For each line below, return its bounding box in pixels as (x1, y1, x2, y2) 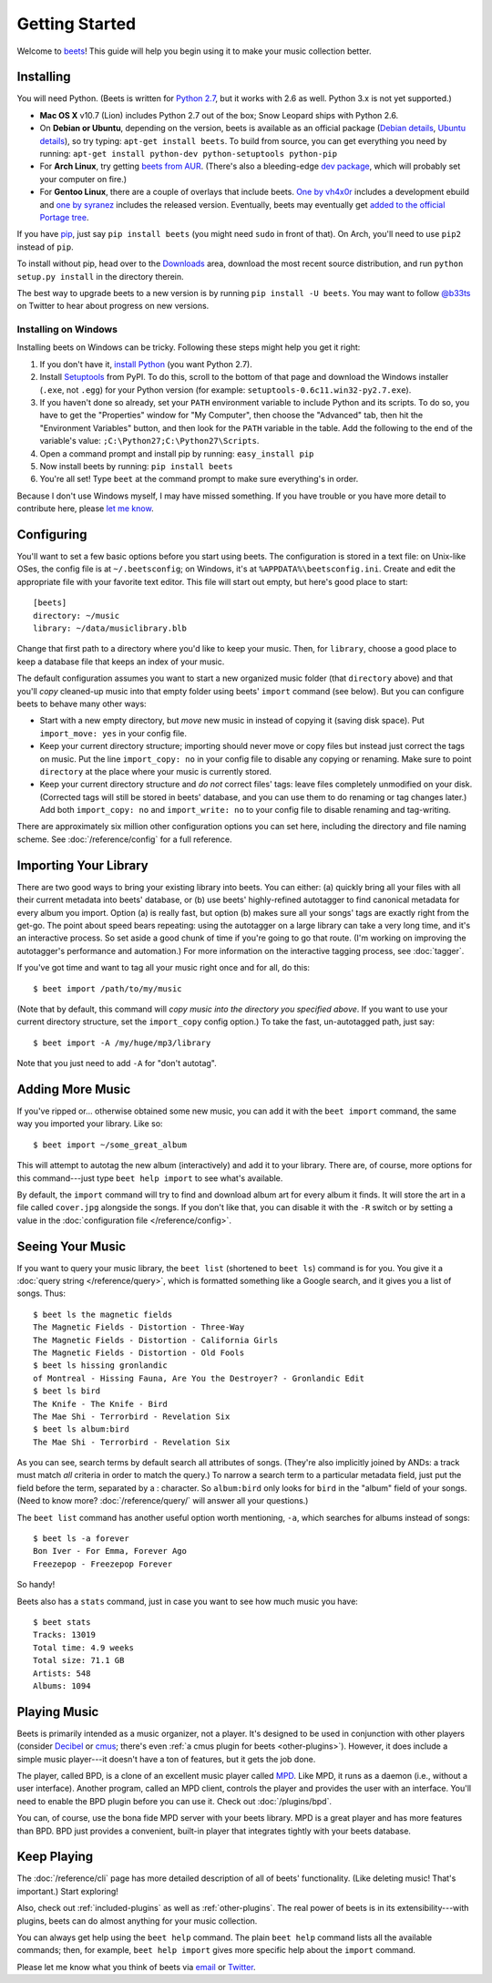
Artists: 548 (33, 1668, 91, 1679)
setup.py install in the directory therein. (16, 271, 184, 282)
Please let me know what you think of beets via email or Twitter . (16, 1961, 256, 1972)
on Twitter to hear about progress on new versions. (16, 301, 210, 312)
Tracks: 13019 (33, 1629, 96, 1640)
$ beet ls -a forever (33, 1534, 129, 1544)
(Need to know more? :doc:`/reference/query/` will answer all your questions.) (16, 1495, 309, 1506)
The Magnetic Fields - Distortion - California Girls (33, 1335, 278, 1345)
